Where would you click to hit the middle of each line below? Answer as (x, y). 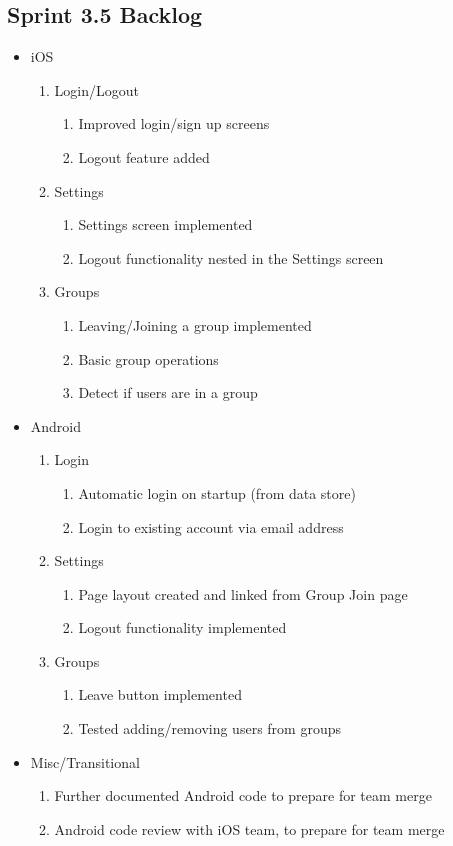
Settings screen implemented (165, 224)
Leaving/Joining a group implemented (195, 324)
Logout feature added (144, 156)
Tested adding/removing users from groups (209, 728)
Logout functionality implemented (182, 627)
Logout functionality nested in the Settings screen (231, 257)
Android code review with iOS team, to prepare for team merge (249, 828)
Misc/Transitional (85, 761)
